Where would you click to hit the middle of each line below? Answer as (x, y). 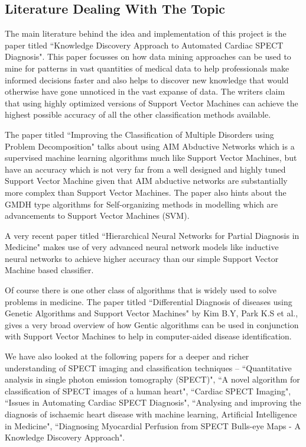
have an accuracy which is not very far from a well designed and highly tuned (145, 169)
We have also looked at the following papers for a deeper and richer (127, 356)
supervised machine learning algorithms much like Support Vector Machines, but (151, 158)
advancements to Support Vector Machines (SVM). (97, 216)
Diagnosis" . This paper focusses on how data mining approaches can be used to (148, 56)
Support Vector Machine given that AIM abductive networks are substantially (146, 181)
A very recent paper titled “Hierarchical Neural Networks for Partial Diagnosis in (152, 235)
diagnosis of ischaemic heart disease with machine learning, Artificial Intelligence (151, 414)
